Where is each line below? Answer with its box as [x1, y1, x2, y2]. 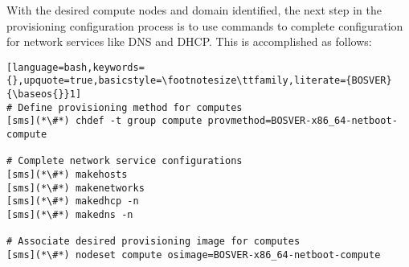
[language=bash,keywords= [6, 61, 145, 73]
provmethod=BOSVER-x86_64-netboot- [207, 115, 398, 127]
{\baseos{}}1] [6, 88, 82, 101]
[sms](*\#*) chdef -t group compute [6, 115, 202, 127]
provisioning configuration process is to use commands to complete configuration [6, 17, 403, 34]
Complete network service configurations [18, 155, 243, 167]
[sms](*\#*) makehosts [6, 169, 128, 181]
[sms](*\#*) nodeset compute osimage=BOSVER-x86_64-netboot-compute [6, 249, 381, 261]
